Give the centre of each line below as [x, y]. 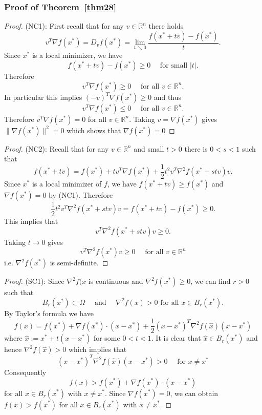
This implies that [31, 221]
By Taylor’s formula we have [49, 313]
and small [149, 148]
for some [107, 338]
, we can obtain [194, 393]
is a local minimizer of [67, 183]
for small [174, 66]
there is [196, 148]
